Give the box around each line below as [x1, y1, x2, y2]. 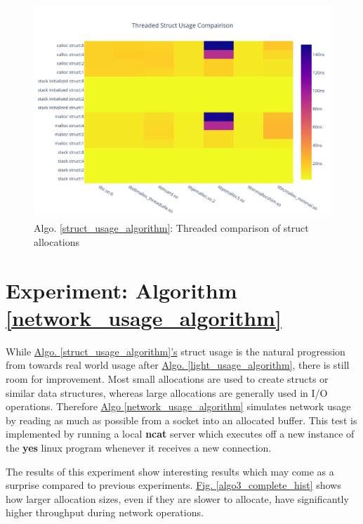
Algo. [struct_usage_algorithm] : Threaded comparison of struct [34, 221, 309, 235]
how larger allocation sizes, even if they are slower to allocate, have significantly [6, 491, 349, 506]
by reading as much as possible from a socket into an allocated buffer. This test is [6, 412, 357, 427]
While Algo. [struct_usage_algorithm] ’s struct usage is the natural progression [6, 343, 345, 358]
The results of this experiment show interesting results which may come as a [6, 464, 334, 478]
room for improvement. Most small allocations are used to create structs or [6, 371, 329, 386]
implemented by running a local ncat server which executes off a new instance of [6, 426, 355, 441]
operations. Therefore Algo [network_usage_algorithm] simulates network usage [6, 399, 351, 414]
